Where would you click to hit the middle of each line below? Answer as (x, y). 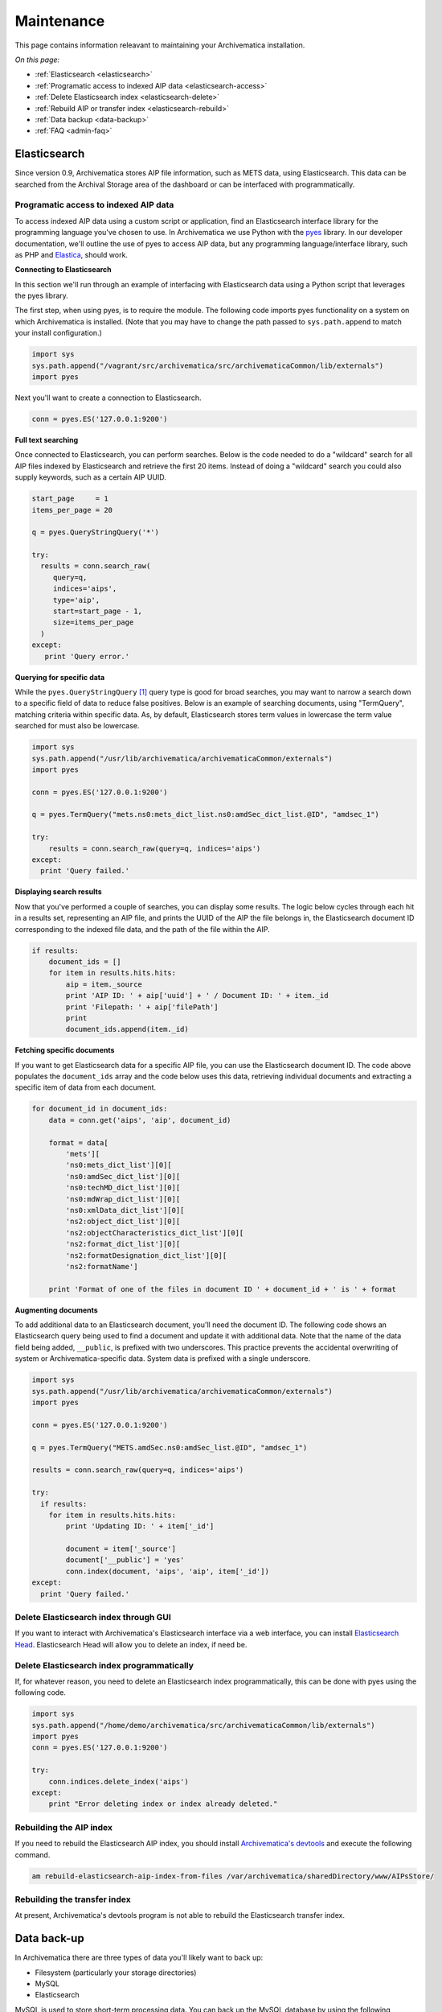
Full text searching (47, 439)
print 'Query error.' (87, 656)
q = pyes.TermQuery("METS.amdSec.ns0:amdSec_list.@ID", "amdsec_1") (170, 1447)
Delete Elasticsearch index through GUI (93, 1617)
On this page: (37, 60)
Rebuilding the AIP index (63, 1827)
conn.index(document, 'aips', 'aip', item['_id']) (167, 1571)
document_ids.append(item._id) (127, 1029)
